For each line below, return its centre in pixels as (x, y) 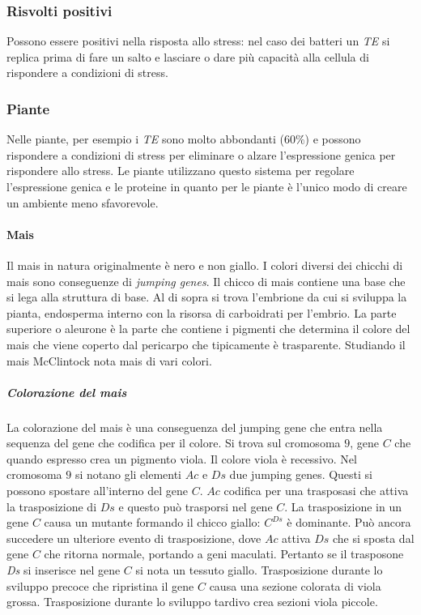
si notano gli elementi (128, 474)
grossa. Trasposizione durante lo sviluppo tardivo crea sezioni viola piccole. (192, 602)
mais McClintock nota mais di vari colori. (109, 360)
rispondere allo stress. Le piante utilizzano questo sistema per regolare (181, 171)
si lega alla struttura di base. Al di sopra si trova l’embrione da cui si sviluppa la (207, 297)
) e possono (333, 139)
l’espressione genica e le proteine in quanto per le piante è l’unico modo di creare (207, 186)
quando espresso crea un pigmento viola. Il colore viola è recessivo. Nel (182, 458)
